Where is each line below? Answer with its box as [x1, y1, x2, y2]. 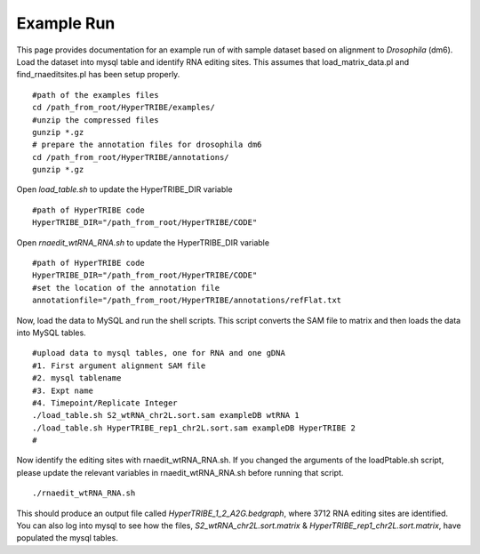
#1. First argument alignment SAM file [32, 360, 206, 371]
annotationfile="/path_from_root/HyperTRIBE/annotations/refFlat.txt [32, 295, 342, 306]
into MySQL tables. [16, 327, 86, 338]
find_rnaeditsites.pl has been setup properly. [16, 69, 180, 80]
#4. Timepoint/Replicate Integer [32, 397, 178, 408]
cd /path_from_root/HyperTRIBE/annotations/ [32, 152, 230, 162]
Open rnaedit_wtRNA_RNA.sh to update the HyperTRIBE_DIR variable [16, 237, 270, 248]
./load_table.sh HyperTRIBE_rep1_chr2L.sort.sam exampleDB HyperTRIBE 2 [32, 422, 356, 433]
